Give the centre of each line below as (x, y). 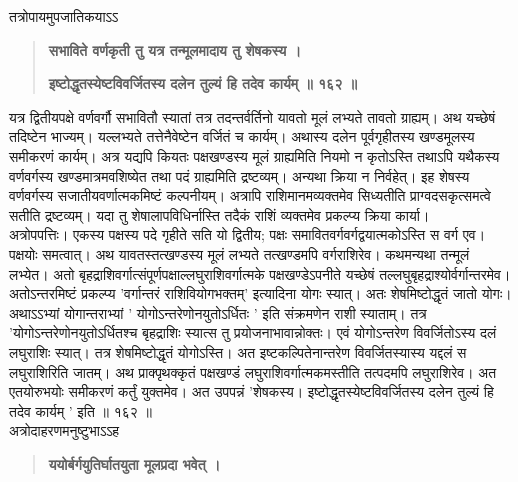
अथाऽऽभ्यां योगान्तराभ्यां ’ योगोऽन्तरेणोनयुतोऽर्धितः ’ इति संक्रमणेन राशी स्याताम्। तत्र (218, 312)
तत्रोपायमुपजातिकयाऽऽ (63, 16)
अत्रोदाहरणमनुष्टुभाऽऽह (64, 430)
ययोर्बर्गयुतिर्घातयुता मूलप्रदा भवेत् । (134, 463)
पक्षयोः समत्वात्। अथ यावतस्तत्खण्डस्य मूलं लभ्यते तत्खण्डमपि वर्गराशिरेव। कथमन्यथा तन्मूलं (239, 253)
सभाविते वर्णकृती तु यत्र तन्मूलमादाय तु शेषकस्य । (175, 49)
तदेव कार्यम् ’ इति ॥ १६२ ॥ (80, 410)
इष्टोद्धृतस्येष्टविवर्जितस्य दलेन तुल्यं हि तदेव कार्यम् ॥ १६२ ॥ (203, 83)
